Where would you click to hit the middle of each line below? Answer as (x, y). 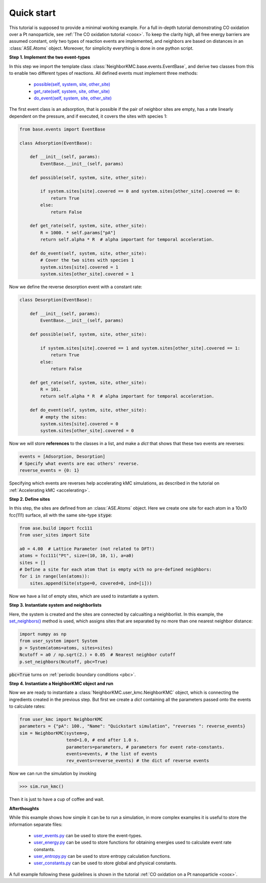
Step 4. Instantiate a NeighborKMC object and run (61, 683)
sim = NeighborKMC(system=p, (55, 733)
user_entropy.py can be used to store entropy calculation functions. (102, 856)
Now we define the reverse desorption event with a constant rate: (76, 287)
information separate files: (36, 824)
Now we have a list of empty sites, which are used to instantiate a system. (84, 596)
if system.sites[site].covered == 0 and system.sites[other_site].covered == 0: (140, 191)
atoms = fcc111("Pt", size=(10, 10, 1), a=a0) (77, 556)
